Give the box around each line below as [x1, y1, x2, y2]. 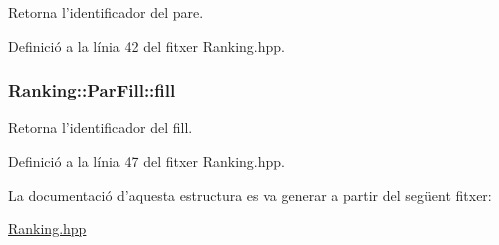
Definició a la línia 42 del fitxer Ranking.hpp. [8, 35, 285, 56]
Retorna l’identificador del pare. [8, 2, 204, 22]
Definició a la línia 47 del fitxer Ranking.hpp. [8, 151, 285, 171]
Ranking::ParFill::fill [8, 78, 176, 103]
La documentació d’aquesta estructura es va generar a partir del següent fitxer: [8, 184, 492, 205]
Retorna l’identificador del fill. [8, 117, 193, 138]
